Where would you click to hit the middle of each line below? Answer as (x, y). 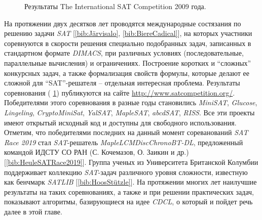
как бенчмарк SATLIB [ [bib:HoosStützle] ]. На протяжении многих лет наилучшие (130, 182)
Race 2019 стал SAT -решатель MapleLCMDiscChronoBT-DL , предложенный (124, 142)
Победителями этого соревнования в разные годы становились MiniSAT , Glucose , (131, 102)
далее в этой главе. (33, 211)
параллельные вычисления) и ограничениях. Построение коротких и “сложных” (128, 62)
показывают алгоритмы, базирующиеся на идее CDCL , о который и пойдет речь (128, 202)
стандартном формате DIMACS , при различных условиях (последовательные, (124, 53)
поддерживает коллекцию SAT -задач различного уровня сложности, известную (126, 172)
